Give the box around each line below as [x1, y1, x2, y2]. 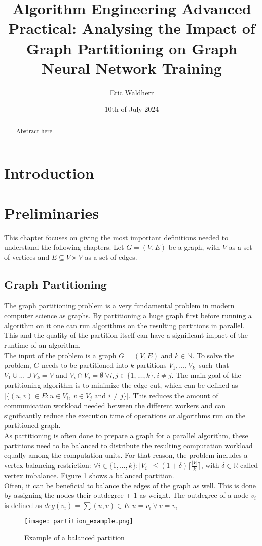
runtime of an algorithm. [4, 340, 81, 350]
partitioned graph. [4, 420, 61, 431]
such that [199, 360, 229, 370]
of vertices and [4, 251, 50, 262]
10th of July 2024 [104, 104, 159, 114]
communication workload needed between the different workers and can [4, 400, 226, 411]
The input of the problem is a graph [4, 349, 117, 360]
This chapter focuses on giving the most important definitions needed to [4, 231, 229, 242]
